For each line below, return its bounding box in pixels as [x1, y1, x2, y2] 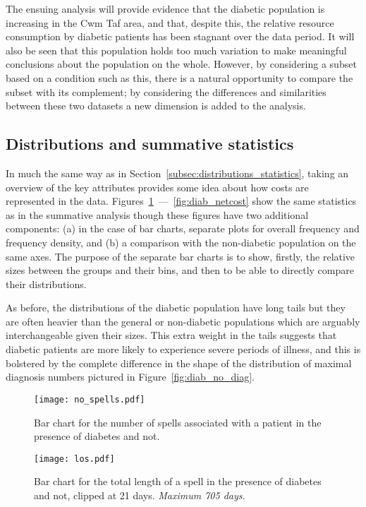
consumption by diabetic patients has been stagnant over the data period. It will [6, 29, 355, 44]
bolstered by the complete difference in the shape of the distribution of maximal [6, 355, 352, 370]
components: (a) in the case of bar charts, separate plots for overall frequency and [6, 221, 360, 236]
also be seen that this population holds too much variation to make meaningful [6, 42, 347, 57]
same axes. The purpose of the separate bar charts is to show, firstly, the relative [6, 249, 355, 263]
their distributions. [6, 276, 87, 291]
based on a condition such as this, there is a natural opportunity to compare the [6, 70, 353, 85]
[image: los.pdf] [34, 453, 115, 464]
